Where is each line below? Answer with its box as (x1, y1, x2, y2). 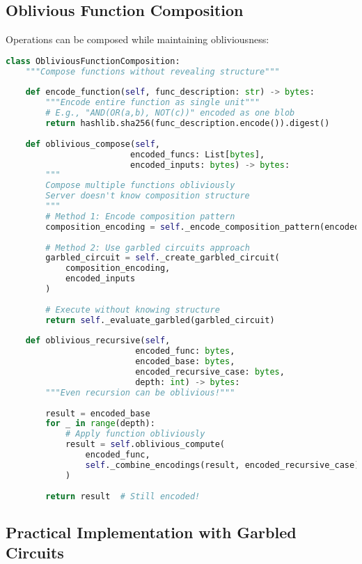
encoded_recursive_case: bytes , (135, 367, 285, 377)
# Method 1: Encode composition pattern (45, 211, 235, 221)
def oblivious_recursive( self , (25, 336, 171, 346)
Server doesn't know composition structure (45, 191, 250, 201)
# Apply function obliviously (65, 429, 205, 439)
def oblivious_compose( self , (25, 139, 160, 149)
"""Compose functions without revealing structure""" (25, 66, 280, 77)
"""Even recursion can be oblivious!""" (45, 387, 235, 398)
